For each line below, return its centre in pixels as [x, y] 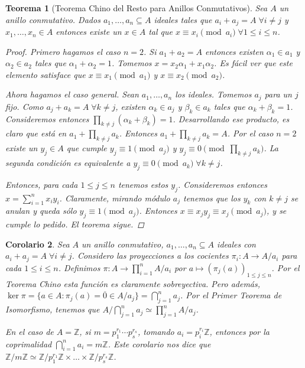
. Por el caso [250, 133]
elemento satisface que [46, 74]
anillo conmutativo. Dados [53, 19]
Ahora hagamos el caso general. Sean [72, 94]
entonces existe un [89, 32]
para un [278, 94]
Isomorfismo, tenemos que [53, 309]
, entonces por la [240, 331]
